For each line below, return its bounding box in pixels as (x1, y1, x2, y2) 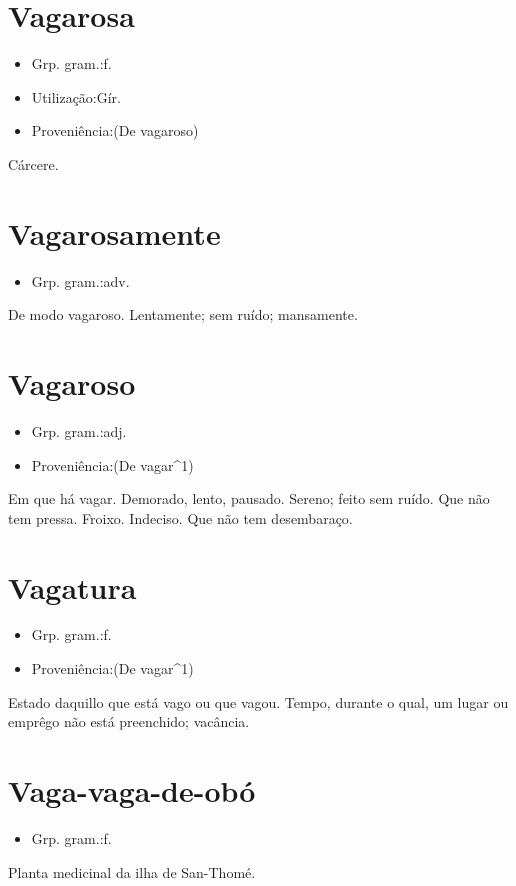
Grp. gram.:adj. (31, 420, 127, 441)
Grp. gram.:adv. (31, 270, 130, 291)
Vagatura (8, 566, 137, 607)
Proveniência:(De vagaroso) (31, 120, 199, 141)
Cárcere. (8, 153, 59, 174)
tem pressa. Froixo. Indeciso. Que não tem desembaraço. (8, 507, 353, 528)
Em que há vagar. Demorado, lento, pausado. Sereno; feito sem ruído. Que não (8, 488, 490, 509)
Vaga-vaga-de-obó (8, 770, 256, 810)
